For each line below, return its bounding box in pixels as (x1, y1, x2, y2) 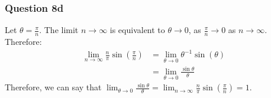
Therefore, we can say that (5, 81, 102, 93)
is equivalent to (109, 24, 165, 36)
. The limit (39, 24, 79, 36)
